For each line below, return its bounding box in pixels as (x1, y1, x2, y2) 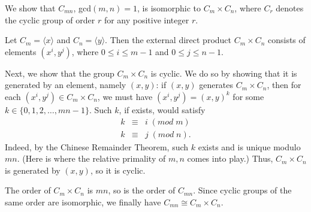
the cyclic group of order (5, 13, 95, 26)
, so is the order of (108, 184, 176, 196)
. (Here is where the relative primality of (17, 152, 166, 165)
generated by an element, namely (5, 78, 126, 91)
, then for (267, 78, 301, 91)
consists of (267, 34, 306, 46)
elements (5, 45, 37, 57)
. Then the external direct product (105, 34, 232, 46)
